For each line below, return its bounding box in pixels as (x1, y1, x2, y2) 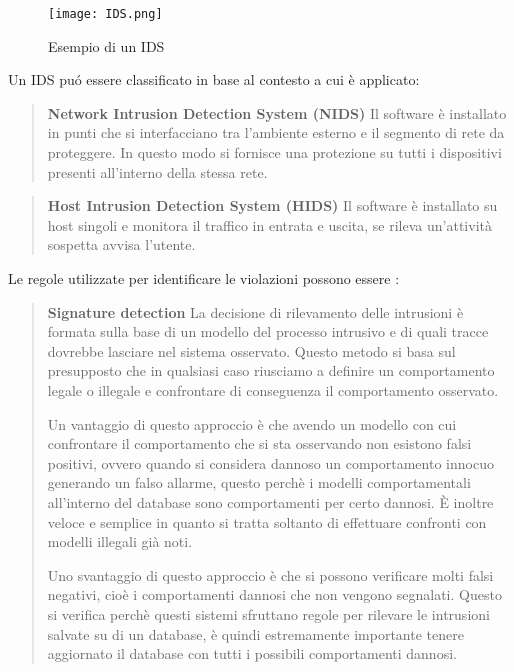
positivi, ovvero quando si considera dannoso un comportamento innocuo (47, 452, 494, 473)
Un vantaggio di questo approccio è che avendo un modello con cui (47, 413, 457, 434)
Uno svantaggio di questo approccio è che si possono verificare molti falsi (47, 564, 494, 585)
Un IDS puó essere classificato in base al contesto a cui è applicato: (8, 69, 420, 90)
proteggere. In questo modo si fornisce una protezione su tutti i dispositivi (47, 142, 502, 163)
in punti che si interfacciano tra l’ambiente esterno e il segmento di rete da (47, 122, 505, 143)
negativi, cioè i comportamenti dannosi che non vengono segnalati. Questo (47, 584, 502, 605)
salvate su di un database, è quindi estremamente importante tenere (47, 623, 464, 644)
